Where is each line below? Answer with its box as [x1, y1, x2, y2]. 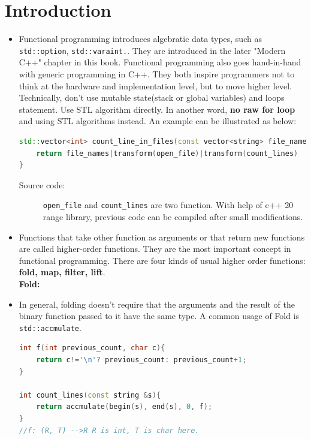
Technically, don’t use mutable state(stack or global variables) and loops [19, 91, 285, 104]
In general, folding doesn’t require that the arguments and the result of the [19, 297, 295, 310]
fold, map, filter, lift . [19, 266, 105, 278]
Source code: [19, 178, 65, 191]
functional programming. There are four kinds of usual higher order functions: [19, 254, 306, 266]
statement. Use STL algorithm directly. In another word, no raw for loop [19, 103, 295, 115]
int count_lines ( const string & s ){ [19, 390, 161, 399]
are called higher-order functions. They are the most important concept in [19, 242, 291, 255]
